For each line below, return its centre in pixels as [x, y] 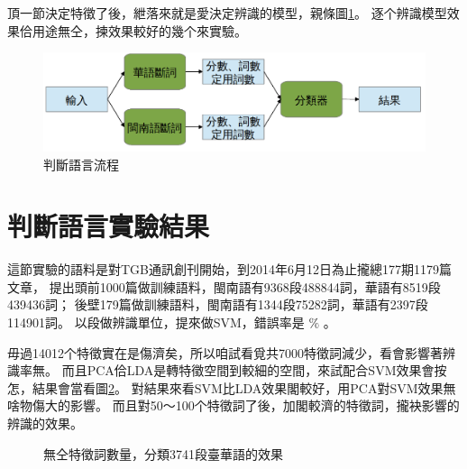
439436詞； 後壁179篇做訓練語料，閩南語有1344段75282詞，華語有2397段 [218, 304]
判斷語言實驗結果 [109, 226]
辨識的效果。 [45, 423]
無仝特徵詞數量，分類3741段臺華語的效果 [163, 453]
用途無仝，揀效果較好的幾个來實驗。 [139, 30]
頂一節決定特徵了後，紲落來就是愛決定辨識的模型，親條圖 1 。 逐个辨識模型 [227, 13]
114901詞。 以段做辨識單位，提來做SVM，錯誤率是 [156, 322]
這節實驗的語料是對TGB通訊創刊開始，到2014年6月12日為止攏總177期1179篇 [230, 269]
